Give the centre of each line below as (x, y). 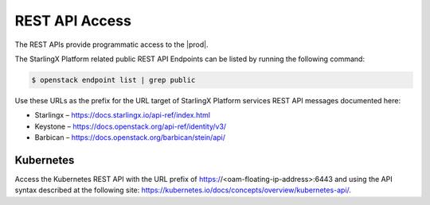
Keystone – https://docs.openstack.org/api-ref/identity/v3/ (131, 126)
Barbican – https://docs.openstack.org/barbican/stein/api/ (130, 137)
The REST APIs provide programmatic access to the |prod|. (111, 44)
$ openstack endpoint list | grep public (113, 80)
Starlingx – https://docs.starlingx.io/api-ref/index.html (123, 115)
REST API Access (73, 21)
